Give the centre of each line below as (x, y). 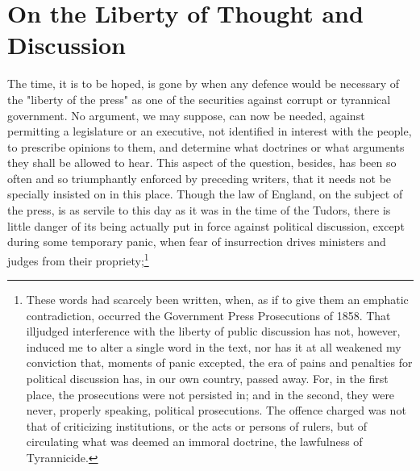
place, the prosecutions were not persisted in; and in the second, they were (210, 394)
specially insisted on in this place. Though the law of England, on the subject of (205, 194)
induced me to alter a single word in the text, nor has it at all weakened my (214, 346)
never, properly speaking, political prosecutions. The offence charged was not (216, 410)
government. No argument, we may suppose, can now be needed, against (186, 115)
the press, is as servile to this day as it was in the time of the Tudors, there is (199, 210)
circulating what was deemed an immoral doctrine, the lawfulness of (194, 442)
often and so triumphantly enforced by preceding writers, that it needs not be (200, 178)
